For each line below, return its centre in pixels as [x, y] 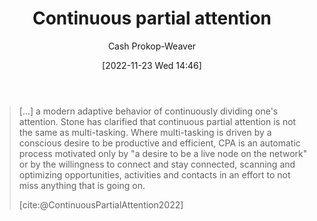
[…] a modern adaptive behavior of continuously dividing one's [148, 111]
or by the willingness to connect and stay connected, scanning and [157, 164]
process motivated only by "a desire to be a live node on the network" [163, 153]
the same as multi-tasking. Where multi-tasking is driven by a [145, 132]
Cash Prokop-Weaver [152, 46]
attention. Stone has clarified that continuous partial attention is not [157, 121]
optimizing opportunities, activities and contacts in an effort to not [154, 174]
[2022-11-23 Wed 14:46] [152, 65]
